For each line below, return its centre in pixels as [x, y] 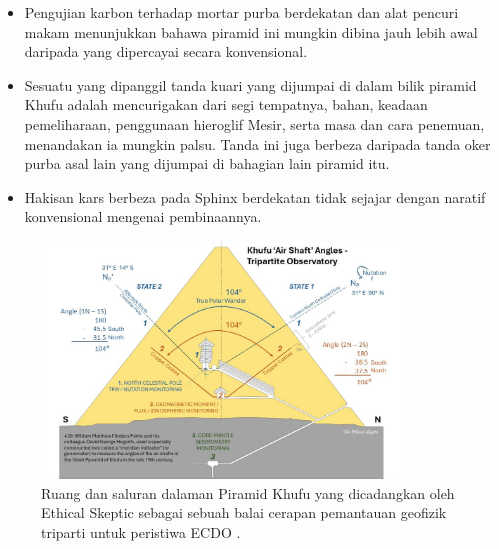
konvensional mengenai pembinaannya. [143, 216]
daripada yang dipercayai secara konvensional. [166, 51]
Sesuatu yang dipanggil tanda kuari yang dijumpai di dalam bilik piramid [250, 84]
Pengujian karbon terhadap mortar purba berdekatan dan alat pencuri [241, 12]
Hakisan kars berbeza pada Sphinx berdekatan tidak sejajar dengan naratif [255, 196]
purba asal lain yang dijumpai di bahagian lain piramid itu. [207, 163]
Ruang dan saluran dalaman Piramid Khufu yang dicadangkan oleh [248, 492]
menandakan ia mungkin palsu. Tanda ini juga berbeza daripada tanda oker [257, 143]
